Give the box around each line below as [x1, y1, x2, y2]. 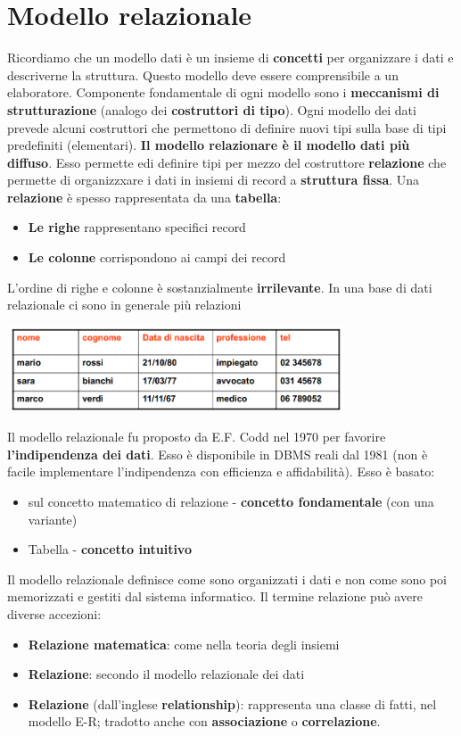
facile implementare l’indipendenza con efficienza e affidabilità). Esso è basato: [7, 462, 435, 481]
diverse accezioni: [7, 604, 102, 623]
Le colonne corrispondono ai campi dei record [28, 248, 286, 267]
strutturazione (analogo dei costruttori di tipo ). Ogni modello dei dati [7, 100, 416, 119]
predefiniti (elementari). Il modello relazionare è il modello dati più [7, 136, 410, 154]
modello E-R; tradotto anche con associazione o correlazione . [28, 712, 381, 731]
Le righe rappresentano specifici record [28, 218, 246, 236]
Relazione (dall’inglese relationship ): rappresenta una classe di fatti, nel [28, 694, 437, 713]
